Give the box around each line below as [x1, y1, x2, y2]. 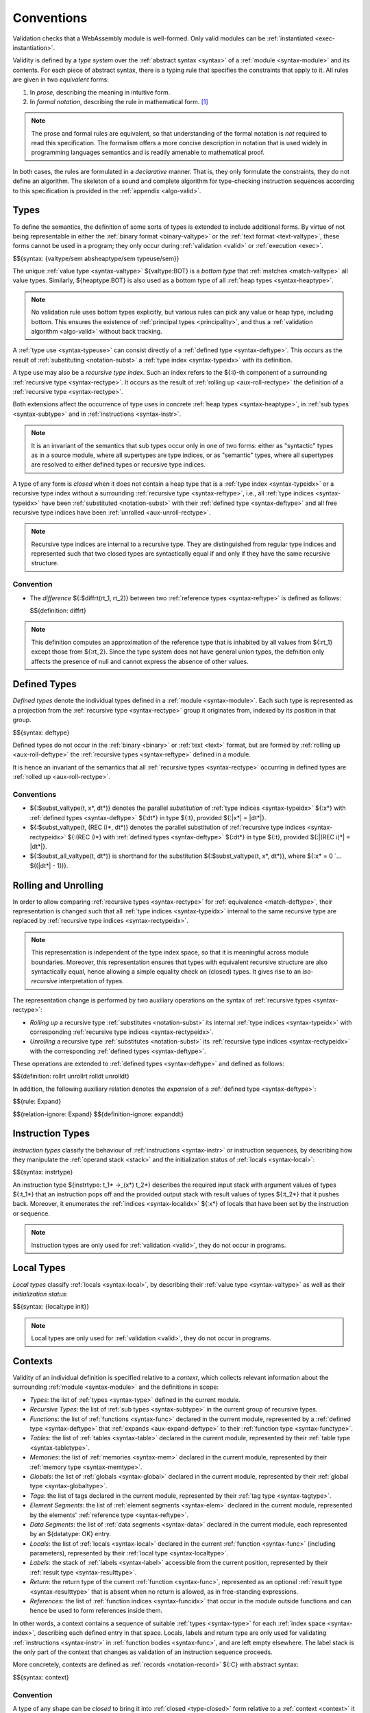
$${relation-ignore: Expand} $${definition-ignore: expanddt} [12, 1110, 184, 1118]
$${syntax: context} [12, 1673, 70, 1681]
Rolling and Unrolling [12, 879, 104, 891]
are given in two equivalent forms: [12, 75, 109, 84]
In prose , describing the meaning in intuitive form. [29, 88, 171, 96]
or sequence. [12, 1209, 51, 1218]
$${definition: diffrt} [29, 606, 87, 615]
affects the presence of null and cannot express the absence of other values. [31, 657, 249, 665]
